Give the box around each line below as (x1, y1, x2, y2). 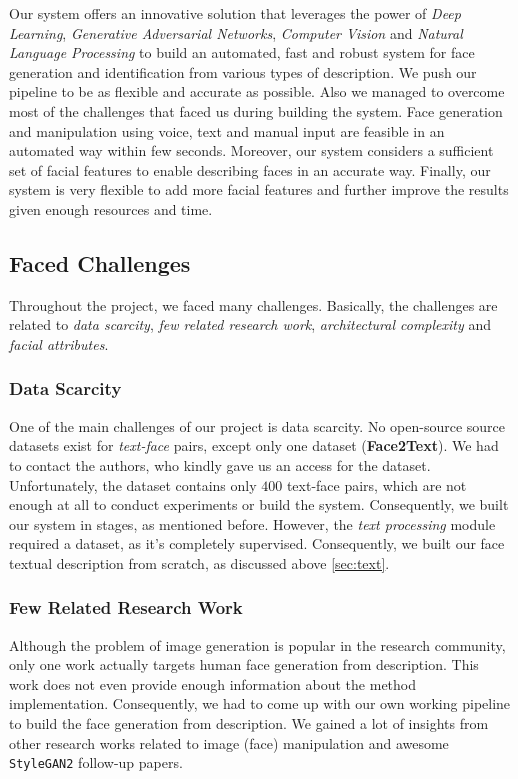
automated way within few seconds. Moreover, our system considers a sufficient (9, 140, 494, 161)
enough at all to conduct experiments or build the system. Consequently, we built (9, 494, 509, 515)
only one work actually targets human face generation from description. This (9, 654, 479, 675)
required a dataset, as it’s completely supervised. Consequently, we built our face (9, 533, 505, 554)
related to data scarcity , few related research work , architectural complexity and (9, 314, 492, 335)
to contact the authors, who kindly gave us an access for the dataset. (9, 454, 431, 475)
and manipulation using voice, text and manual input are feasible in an (9, 120, 445, 141)
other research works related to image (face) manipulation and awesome (9, 732, 449, 753)
